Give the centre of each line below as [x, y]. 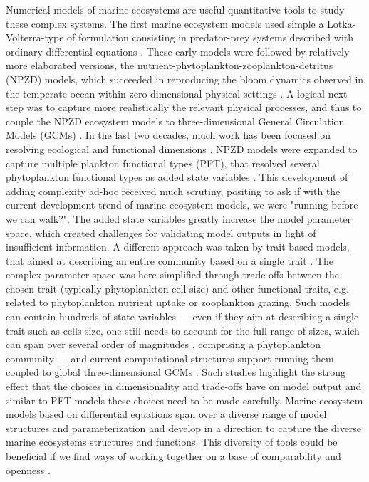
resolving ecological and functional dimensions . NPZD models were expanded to [182, 148]
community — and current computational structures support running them [170, 358]
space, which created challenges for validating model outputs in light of [161, 232]
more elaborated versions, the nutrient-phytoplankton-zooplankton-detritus [170, 65]
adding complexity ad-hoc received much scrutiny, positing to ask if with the [173, 190]
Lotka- [342, 23]
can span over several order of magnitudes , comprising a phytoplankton [163, 344]
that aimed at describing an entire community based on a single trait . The [170, 260]
